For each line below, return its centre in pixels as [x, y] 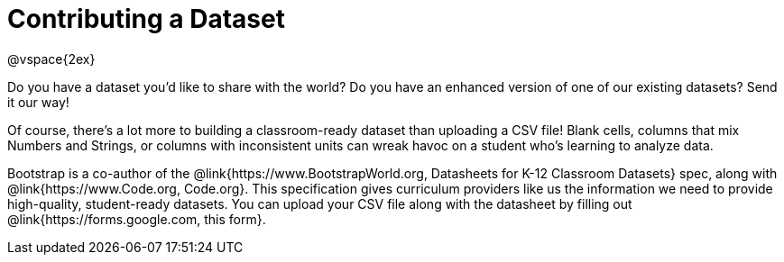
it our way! [38, 102]
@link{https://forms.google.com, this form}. [137, 219]
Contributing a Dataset [146, 19]
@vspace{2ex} [51, 59]
